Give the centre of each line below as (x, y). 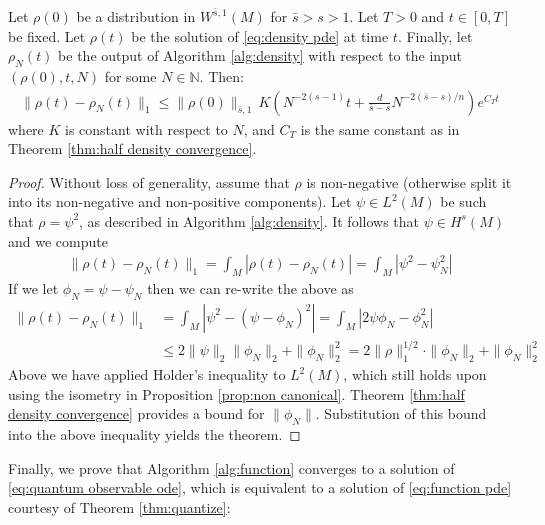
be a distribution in (136, 16)
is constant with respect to (146, 128)
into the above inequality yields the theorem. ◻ (154, 434)
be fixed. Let (47, 35)
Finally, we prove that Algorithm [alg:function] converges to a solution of (231, 467)
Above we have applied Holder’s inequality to (147, 374)
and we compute (58, 240)
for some (130, 75)
